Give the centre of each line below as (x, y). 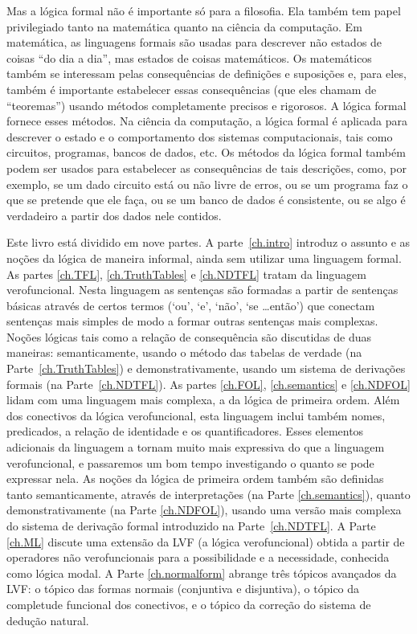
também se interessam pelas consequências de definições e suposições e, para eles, (206, 74)
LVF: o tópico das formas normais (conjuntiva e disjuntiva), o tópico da (183, 589)
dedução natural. (48, 620)
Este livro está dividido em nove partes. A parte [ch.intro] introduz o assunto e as (208, 242)
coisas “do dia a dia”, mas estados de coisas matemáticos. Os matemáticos (189, 57)
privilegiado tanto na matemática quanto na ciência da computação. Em (184, 26)
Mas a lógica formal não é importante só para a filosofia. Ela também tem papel (204, 10)
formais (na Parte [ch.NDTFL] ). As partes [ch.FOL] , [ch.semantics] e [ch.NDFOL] (208, 384)
